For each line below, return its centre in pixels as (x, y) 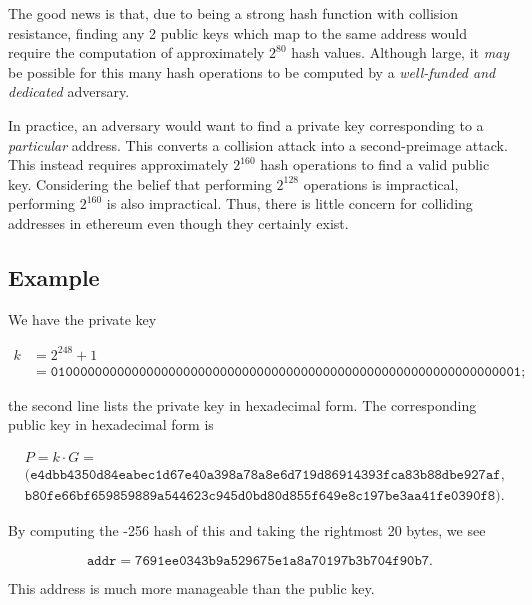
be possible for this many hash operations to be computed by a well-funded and (252, 71)
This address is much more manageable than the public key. (191, 587)
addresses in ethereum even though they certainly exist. (178, 222)
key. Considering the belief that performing (140, 183)
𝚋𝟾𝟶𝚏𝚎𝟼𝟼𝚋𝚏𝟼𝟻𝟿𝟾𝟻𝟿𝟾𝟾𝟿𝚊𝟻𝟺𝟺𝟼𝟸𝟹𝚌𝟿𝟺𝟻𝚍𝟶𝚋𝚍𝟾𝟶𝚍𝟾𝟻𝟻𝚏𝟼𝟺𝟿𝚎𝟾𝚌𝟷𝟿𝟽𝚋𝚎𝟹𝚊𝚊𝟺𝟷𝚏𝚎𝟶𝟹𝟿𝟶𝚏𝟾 (260, 496)
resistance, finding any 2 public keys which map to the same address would (238, 32)
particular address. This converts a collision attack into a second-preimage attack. (258, 144)
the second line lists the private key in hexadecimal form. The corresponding (242, 404)
